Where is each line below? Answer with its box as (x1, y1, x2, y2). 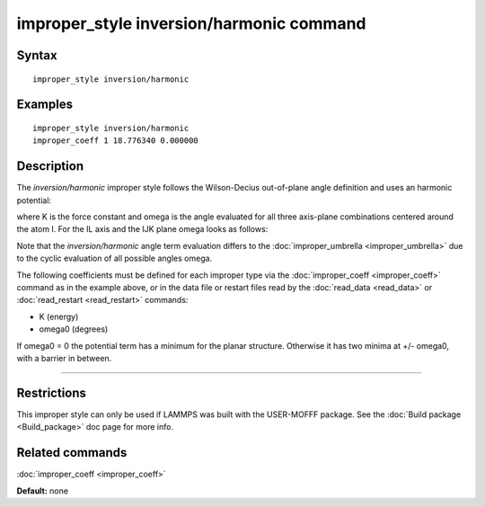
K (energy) (39, 311, 79, 322)
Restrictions (16, 385, 87, 400)
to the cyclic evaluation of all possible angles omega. (16, 253, 213, 264)
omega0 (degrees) (39, 324, 109, 334)
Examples (16, 97, 74, 112)
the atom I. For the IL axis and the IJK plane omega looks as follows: (16, 224, 269, 235)
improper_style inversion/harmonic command (16, 13, 367, 33)
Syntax (16, 48, 57, 63)
